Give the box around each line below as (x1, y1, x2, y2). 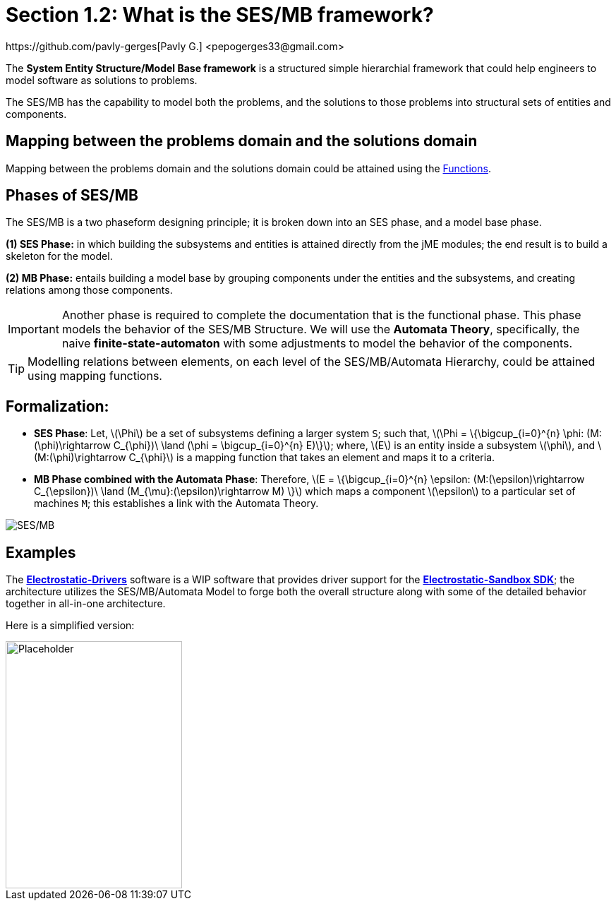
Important (8, 322, 59, 337)
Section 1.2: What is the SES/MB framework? (6, 3, 434, 27)
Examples (6, 543, 76, 561)
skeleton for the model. (6, 250, 113, 263)
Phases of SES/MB (6, 186, 138, 205)
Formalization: (6, 397, 109, 415)
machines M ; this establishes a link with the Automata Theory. (34, 497, 319, 510)
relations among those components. (6, 284, 173, 297)
